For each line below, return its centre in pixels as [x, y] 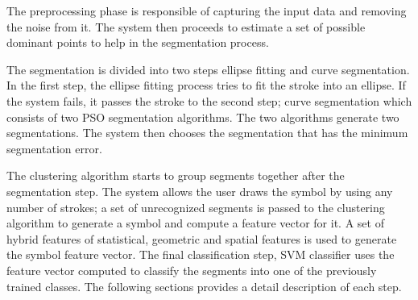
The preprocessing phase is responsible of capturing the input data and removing [207, 10]
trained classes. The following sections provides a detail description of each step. [204, 286]
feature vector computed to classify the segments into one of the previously [192, 270]
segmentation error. [54, 148]
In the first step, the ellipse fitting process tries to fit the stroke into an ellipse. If [206, 85]
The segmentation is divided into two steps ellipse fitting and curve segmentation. [208, 69]
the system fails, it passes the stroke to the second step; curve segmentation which [209, 100]
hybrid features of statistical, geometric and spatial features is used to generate [202, 238]
